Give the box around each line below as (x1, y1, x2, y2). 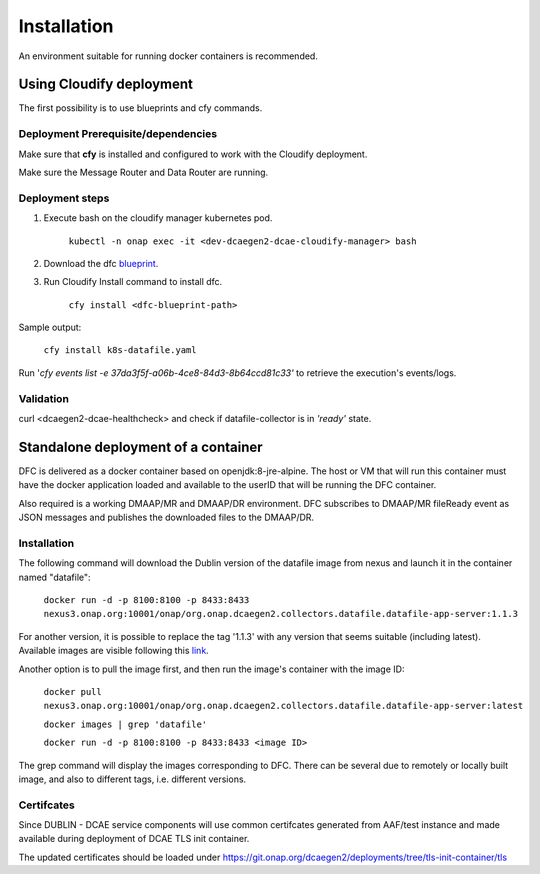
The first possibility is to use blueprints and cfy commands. (18, 102, 263, 114)
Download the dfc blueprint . (43, 257, 159, 269)
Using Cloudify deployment (18, 76, 194, 93)
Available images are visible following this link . (18, 645, 209, 657)
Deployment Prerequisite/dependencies (18, 127, 218, 141)
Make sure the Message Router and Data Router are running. (18, 166, 269, 178)
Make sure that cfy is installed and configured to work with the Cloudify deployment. (18, 148, 368, 160)
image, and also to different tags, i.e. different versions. (18, 773, 247, 785)
